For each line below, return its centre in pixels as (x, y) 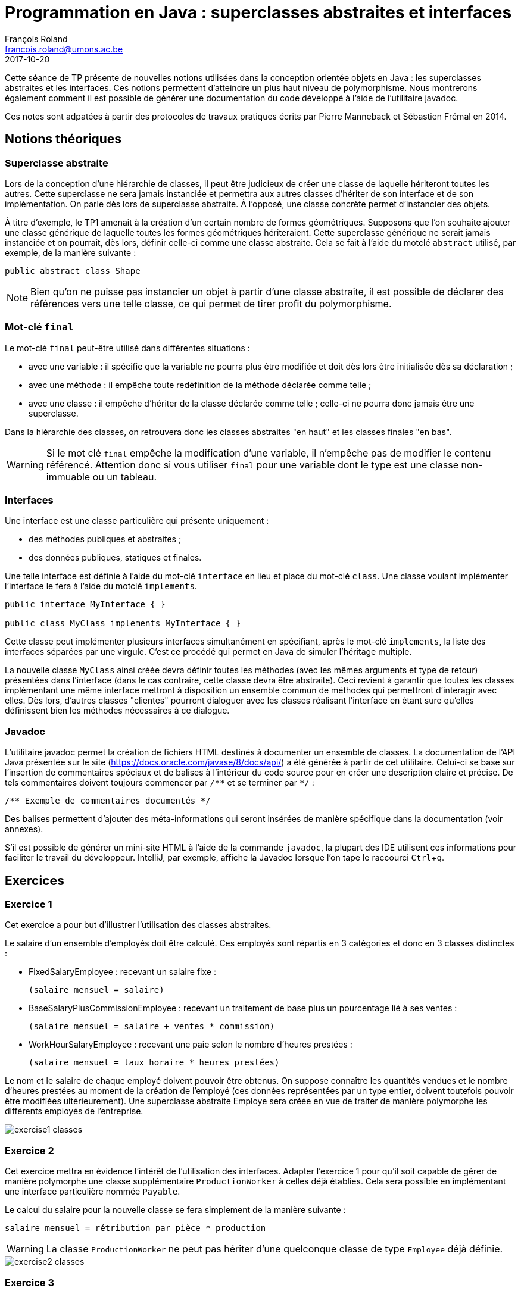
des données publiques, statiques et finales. (115, 558)
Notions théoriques (63, 139)
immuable (68, 476)
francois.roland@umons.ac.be (64, 49)
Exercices (35, 880)
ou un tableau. (125, 476)
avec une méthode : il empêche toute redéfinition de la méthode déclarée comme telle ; (200, 385)
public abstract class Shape (73, 271)
